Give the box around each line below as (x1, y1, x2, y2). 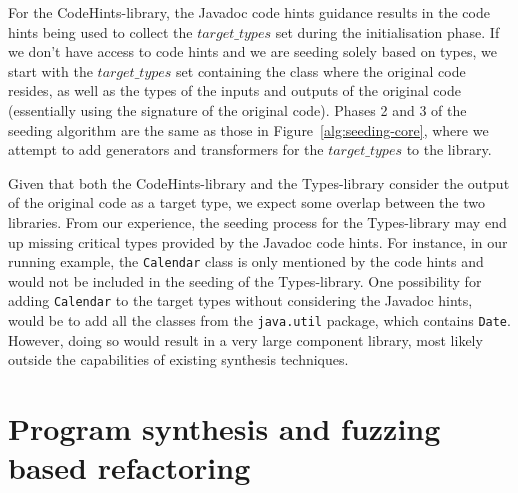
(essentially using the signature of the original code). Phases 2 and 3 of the (8, 99, 467, 120)
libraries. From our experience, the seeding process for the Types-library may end (8, 211, 507, 232)
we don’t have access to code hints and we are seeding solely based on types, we (8, 41, 497, 62)
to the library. (406, 139, 492, 160)
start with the (8, 60, 93, 81)
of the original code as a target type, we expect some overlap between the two (8, 192, 485, 213)
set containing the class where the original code (176, 60, 466, 81)
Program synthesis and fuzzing (8, 408, 441, 449)
